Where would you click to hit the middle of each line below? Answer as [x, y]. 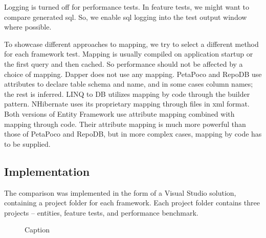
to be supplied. [27, 143]
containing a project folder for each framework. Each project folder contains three [132, 203]
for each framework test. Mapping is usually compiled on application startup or [129, 54]
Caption [37, 230]
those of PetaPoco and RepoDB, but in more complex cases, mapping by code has [133, 134]
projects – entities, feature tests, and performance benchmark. [101, 212]
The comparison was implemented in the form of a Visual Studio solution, [120, 192]
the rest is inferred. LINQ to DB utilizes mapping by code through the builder [127, 94]
